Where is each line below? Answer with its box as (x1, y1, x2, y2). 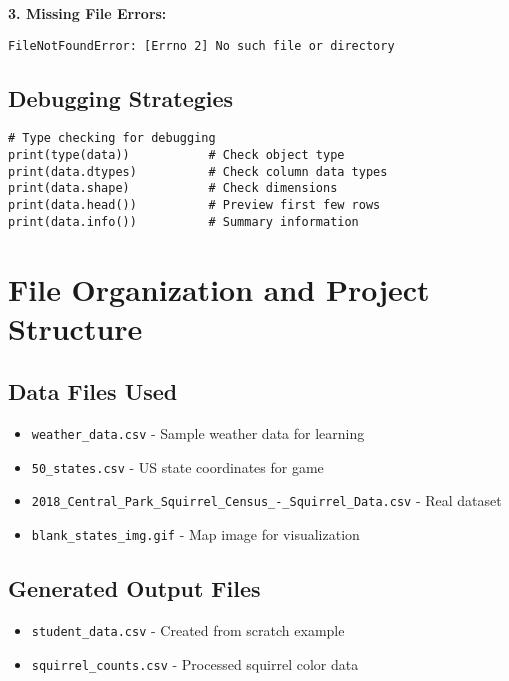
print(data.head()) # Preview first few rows (8, 198, 381, 213)
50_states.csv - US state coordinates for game (31, 456, 324, 477)
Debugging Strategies (8, 82, 234, 113)
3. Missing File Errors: (8, 3, 167, 23)
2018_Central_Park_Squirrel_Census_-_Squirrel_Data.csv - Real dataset (31, 490, 502, 511)
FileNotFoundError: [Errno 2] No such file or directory (8, 38, 395, 53)
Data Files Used (8, 376, 178, 407)
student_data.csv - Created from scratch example (31, 619, 345, 640)
